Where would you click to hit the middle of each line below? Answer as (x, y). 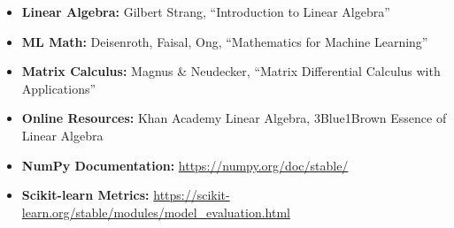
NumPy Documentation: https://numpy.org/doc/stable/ (185, 165)
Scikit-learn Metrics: (85, 195)
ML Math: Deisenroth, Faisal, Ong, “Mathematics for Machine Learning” (225, 41)
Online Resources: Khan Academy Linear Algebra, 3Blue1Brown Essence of (234, 118)
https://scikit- (192, 195)
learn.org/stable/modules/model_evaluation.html (156, 212)
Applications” (59, 88)
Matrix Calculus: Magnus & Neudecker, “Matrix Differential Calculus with (231, 71)
